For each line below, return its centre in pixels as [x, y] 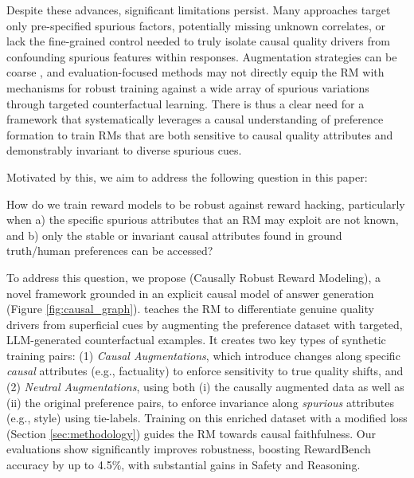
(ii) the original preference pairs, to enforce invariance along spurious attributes [201, 402]
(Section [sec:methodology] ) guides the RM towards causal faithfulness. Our [191, 433]
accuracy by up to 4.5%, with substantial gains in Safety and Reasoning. [184, 465]
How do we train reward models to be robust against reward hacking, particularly [206, 204]
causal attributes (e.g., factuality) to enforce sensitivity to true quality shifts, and [205, 371]
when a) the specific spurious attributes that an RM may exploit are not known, [203, 219]
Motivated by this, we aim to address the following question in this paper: [187, 176]
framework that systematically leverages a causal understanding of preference [195, 119]
